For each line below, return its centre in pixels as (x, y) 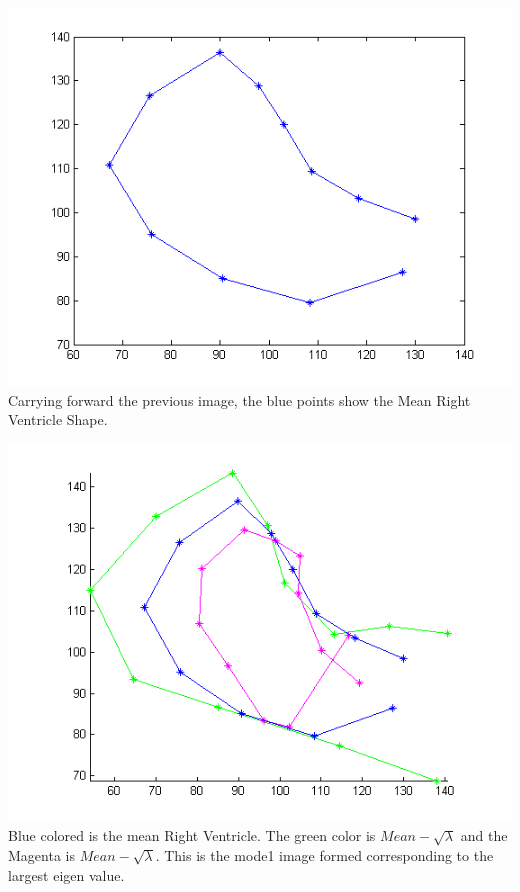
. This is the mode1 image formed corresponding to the (324, 854)
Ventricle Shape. (58, 419)
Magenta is (41, 854)
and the (484, 835)
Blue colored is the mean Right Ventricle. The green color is (192, 835)
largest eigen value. (66, 874)
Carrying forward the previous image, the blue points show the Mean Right (239, 399)
